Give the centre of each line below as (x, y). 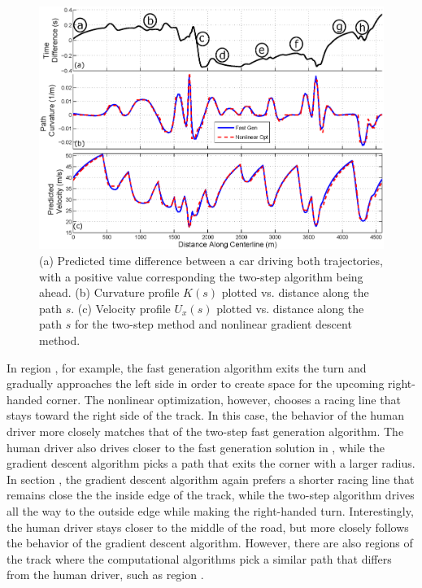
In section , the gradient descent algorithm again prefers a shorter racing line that (211, 479)
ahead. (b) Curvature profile (109, 292)
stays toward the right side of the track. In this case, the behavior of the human (205, 415)
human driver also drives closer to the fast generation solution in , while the (196, 447)
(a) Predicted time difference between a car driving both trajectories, (211, 260)
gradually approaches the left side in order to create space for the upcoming (196, 383)
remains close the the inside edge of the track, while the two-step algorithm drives (211, 495)
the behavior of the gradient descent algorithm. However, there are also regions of (210, 543)
